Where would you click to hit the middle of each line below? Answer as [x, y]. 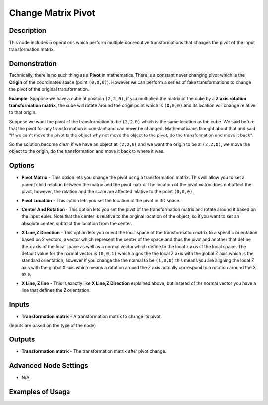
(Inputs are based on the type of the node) [53, 326]
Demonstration [33, 64]
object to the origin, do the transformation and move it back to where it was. [87, 151]
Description [28, 31]
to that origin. [23, 112]
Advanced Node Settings [49, 366]
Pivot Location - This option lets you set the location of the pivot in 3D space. [101, 201]
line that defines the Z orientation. [56, 290]
